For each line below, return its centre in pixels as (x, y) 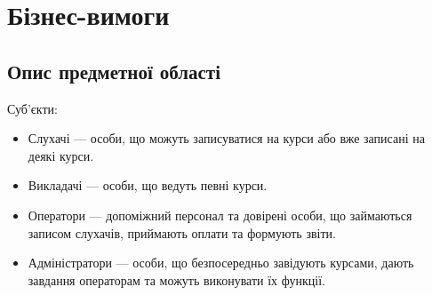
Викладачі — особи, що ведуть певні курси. (148, 185)
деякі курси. (61, 155)
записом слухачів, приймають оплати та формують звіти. (182, 232)
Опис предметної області (114, 71)
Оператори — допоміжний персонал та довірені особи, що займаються (220, 215)
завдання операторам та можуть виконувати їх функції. (176, 279)
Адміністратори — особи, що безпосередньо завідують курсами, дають (221, 263)
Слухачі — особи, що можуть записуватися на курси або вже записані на (226, 138)
